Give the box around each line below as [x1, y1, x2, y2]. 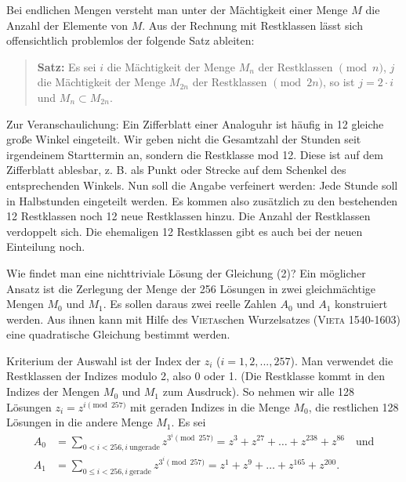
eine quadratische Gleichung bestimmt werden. [6, 326, 230, 342]
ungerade [129, 444, 160, 452]
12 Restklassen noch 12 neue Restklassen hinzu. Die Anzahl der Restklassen [6, 208, 371, 224]
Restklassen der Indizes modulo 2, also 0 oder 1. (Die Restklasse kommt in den [6, 368, 386, 384]
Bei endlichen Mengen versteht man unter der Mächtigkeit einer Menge [6, 2, 348, 17]
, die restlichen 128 [308, 398, 399, 415]
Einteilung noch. [6, 238, 85, 255]
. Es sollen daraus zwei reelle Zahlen [103, 295, 277, 312]
